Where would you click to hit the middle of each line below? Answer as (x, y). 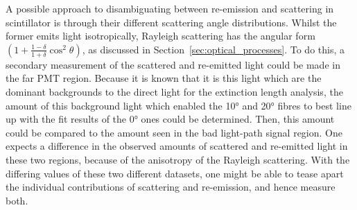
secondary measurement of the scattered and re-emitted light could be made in (173, 64)
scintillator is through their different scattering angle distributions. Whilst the (171, 22)
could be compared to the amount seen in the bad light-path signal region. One (174, 132)
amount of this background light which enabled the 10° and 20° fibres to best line (178, 105)
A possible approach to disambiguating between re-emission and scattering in (170, 8)
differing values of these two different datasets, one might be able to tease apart (175, 173)
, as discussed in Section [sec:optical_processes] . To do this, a (213, 49)
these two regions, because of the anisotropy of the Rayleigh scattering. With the (178, 159)
